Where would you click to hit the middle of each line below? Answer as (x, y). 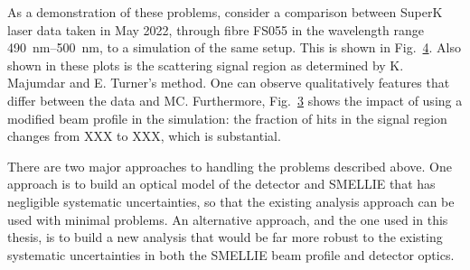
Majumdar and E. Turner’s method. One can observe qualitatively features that (229, 83)
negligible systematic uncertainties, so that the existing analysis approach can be (231, 201)
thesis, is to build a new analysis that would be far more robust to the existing (225, 237)
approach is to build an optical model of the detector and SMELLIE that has (221, 184)
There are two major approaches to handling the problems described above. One (230, 166)
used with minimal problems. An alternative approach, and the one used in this (228, 219)
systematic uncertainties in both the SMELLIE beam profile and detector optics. (231, 254)
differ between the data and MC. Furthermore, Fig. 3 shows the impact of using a (235, 100)
